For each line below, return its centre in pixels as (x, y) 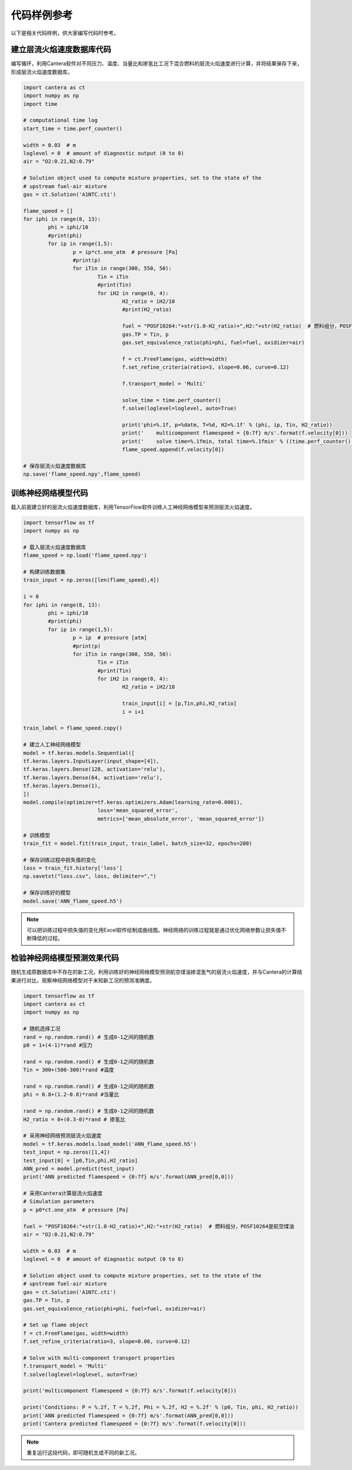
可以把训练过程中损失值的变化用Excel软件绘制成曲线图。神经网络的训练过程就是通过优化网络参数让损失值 (154, 930)
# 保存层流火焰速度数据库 (55, 466)
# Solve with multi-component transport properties (99, 1358)
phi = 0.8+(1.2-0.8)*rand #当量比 (71, 1095)
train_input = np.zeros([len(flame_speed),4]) (91, 580)
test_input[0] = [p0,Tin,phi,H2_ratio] (80, 1160)
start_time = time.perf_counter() (73, 128)
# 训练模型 (37, 835)
